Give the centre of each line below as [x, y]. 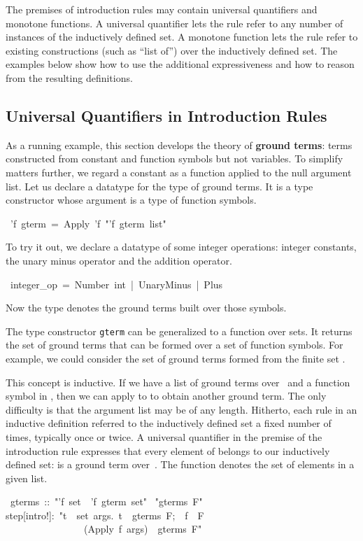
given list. [27, 478]
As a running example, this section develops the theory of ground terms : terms [179, 145]
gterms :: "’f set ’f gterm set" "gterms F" [106, 501]
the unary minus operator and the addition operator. [119, 260]
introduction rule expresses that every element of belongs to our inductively [168, 450]
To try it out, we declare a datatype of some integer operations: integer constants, [181, 247]
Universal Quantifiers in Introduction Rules [166, 115]
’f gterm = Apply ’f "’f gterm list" [88, 223]
